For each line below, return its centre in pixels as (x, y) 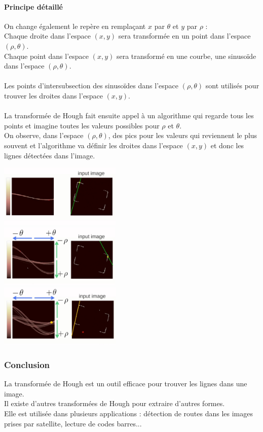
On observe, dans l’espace (44, 135)
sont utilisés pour (232, 86)
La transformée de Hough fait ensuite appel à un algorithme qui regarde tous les (129, 115)
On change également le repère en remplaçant (75, 26)
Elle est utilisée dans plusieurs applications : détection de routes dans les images (129, 413)
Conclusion (27, 364)
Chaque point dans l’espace (46, 56)
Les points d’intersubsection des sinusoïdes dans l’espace (91, 86)
